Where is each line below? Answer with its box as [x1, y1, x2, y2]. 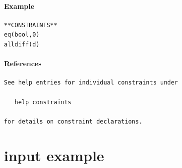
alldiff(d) [4, 41, 40, 48]
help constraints [14, 98, 72, 106]
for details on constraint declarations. [4, 118, 143, 125]
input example [4, 145, 104, 165]
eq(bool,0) [4, 31, 40, 39]
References [4, 58, 42, 69]
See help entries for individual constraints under [4, 79, 178, 86]
